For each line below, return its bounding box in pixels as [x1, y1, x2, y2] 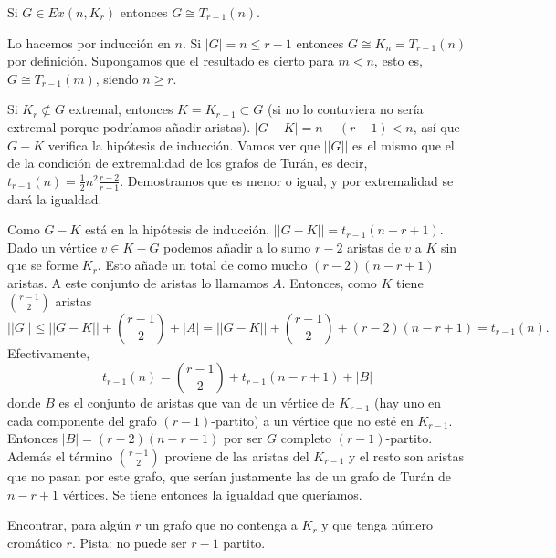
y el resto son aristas [348, 446, 464, 465]
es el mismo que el [352, 135, 455, 154]
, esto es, [373, 51, 423, 70]
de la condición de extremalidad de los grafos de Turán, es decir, [7, 153, 368, 172]
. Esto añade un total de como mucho [97, 255, 308, 274]
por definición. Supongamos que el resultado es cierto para [7, 51, 334, 70]
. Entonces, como [281, 273, 377, 292]
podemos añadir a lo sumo [163, 237, 311, 256]
